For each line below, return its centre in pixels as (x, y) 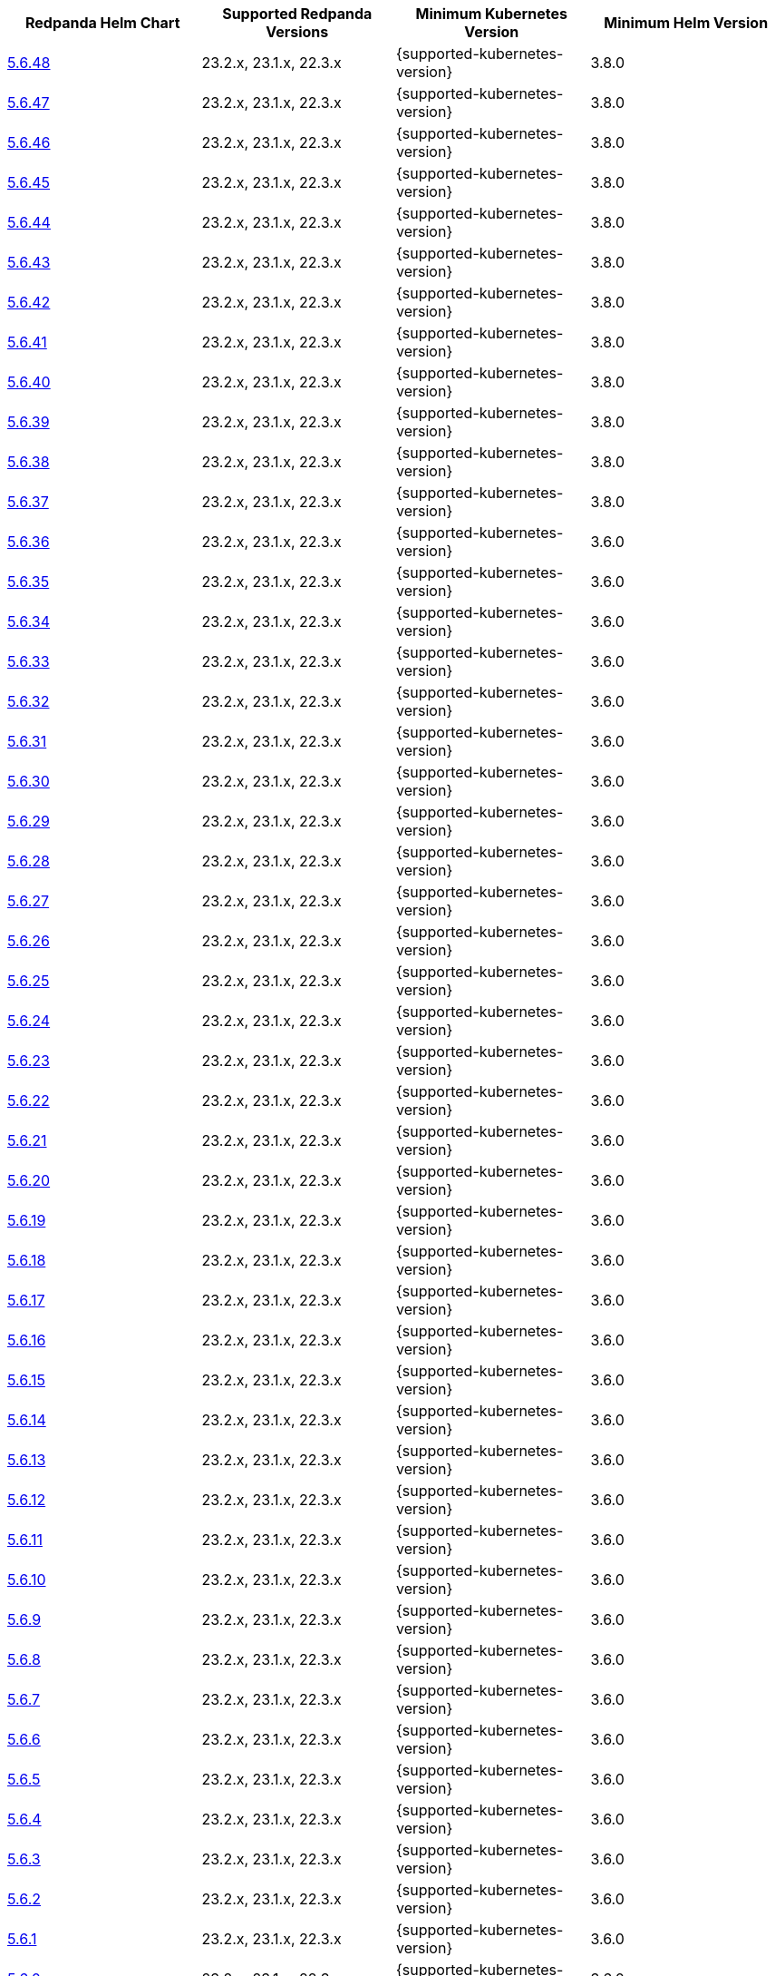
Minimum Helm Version (686, 23)
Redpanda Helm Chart (102, 23)
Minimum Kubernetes (491, 14)
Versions (297, 32)
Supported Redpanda (297, 14)
